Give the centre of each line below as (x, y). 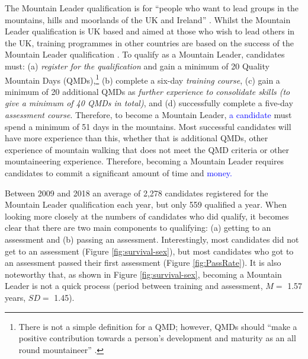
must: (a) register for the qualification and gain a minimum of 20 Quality (137, 66)
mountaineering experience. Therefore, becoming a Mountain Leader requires (145, 161)
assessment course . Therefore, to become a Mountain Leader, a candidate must (148, 115)
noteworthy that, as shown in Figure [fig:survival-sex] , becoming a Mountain (143, 274)
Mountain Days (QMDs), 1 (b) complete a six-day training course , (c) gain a (142, 79)
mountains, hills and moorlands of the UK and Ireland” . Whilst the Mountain (148, 19)
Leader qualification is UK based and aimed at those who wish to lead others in (150, 31)
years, (15, 297)
